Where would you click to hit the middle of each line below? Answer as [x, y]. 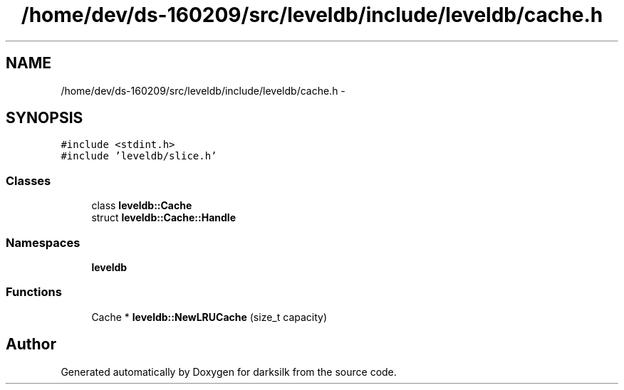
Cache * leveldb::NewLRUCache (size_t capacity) [209, 317]
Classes [28, 180]
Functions [34, 292]
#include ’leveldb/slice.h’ [139, 156]
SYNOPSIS [45, 118]
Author [31, 344]
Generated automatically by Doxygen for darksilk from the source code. [229, 371]
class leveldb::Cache [142, 206]
